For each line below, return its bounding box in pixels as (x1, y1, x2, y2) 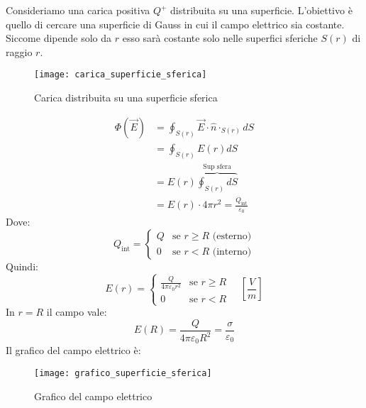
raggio (6, 44, 33, 59)
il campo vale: (46, 304, 107, 319)
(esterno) (212, 231, 252, 242)
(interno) (212, 246, 252, 257)
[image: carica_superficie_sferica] (34, 70, 207, 80)
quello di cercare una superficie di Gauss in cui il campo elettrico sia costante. (6, 16, 345, 31)
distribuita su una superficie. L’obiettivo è (170, 3, 353, 17)
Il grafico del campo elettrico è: (6, 343, 141, 358)
